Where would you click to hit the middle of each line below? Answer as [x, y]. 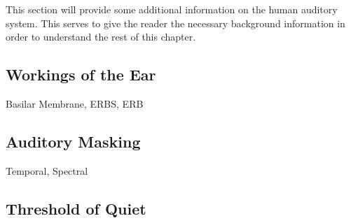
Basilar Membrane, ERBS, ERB [75, 103]
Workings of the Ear [81, 74]
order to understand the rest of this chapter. [101, 37]
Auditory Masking [73, 141]
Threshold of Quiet [76, 208]
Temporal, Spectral [47, 170]
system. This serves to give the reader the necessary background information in [175, 23]
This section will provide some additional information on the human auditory [172, 9]
